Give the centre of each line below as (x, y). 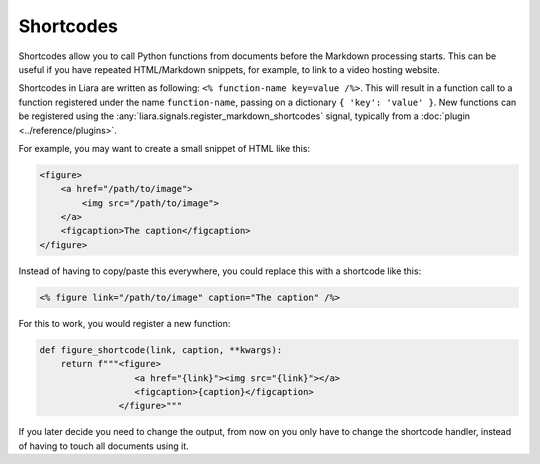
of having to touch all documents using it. (103, 446)
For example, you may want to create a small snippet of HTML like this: (164, 148)
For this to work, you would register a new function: (124, 323)
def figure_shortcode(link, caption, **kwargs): (161, 349)
